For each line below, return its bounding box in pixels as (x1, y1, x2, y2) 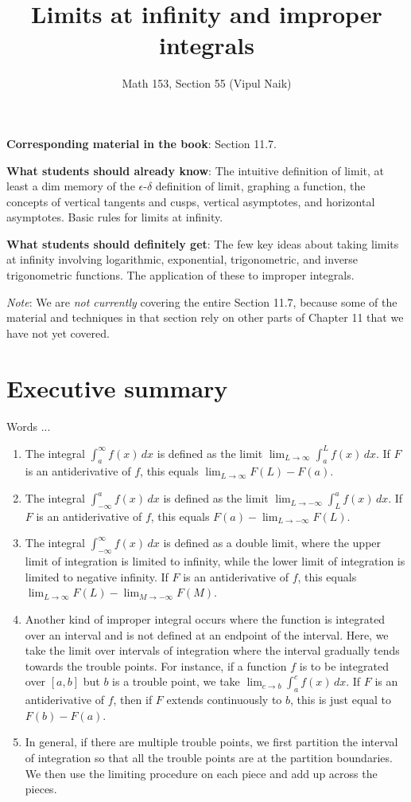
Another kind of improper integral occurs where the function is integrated (25, 611, 386, 628)
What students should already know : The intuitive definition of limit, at (6, 162, 385, 178)
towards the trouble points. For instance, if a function (25, 657, 287, 674)
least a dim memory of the (6, 178, 135, 194)
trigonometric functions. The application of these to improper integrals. (6, 267, 355, 284)
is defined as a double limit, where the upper (163, 534, 382, 551)
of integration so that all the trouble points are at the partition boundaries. (25, 749, 393, 765)
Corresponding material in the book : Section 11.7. (6, 135, 277, 151)
